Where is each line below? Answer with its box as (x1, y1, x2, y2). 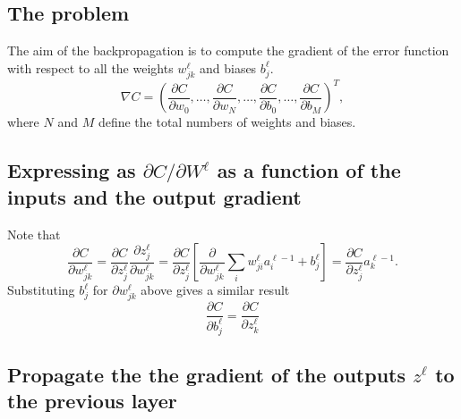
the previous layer (7, 387, 177, 415)
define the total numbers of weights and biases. (98, 113, 356, 131)
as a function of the (217, 156, 401, 184)
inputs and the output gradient (7, 182, 302, 210)
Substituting (7, 281, 75, 299)
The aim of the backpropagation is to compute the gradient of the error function (7, 41, 449, 60)
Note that (7, 224, 61, 243)
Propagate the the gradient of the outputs (7, 360, 406, 388)
